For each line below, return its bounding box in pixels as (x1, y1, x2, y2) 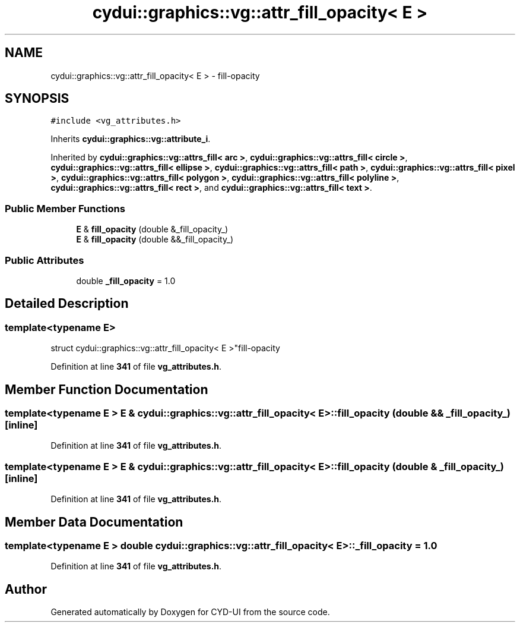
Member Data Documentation (5, 514, 183, 530)
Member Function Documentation (5, 382, 208, 397)
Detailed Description (5, 296, 129, 311)
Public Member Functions (5, 202, 125, 215)
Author (5, 581, 47, 597)
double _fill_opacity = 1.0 (76, 275, 176, 286)
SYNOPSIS (5, 91, 69, 106)
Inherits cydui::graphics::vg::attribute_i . (50, 134, 211, 144)
